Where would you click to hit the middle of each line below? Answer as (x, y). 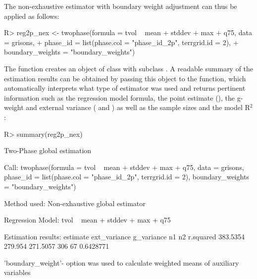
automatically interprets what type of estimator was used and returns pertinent (125, 88)
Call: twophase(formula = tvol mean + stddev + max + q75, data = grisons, (124, 167)
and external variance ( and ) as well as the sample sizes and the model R (138, 107)
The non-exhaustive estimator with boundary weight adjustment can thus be (121, 6)
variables (17, 272)
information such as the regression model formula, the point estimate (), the (120, 97)
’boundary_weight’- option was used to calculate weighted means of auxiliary (122, 262)
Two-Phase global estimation (48, 150)
